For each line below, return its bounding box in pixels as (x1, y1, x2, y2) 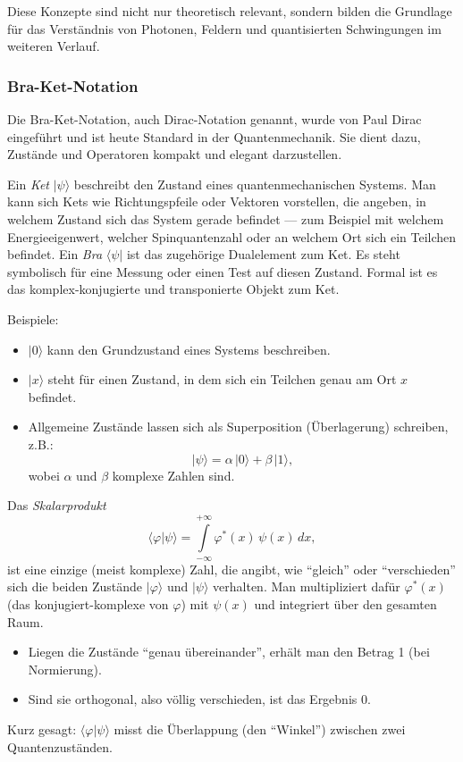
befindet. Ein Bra (7, 245, 103, 264)
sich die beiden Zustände (7, 577, 143, 596)
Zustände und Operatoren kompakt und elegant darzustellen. (7, 145, 342, 163)
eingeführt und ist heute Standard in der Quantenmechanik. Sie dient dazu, (7, 127, 421, 146)
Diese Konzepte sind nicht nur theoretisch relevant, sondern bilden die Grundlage (7, 2, 452, 20)
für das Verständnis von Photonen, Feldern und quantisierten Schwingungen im (7, 19, 442, 38)
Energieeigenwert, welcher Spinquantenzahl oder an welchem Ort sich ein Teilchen (7, 227, 457, 246)
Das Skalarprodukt (7, 496, 106, 515)
